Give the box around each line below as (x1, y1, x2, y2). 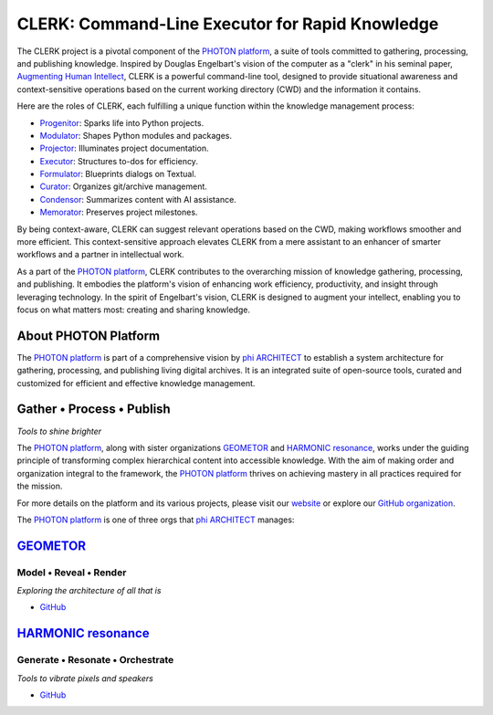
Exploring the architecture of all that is (16, 585, 162, 596)
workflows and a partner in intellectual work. (16, 249, 184, 260)
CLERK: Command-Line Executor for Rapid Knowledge (16, 14, 439, 34)
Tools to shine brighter (16, 426, 102, 436)
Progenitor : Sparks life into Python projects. (39, 117, 205, 128)
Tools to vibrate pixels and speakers (16, 672, 154, 684)
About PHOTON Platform (16, 328, 161, 343)
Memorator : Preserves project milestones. (39, 206, 198, 218)
